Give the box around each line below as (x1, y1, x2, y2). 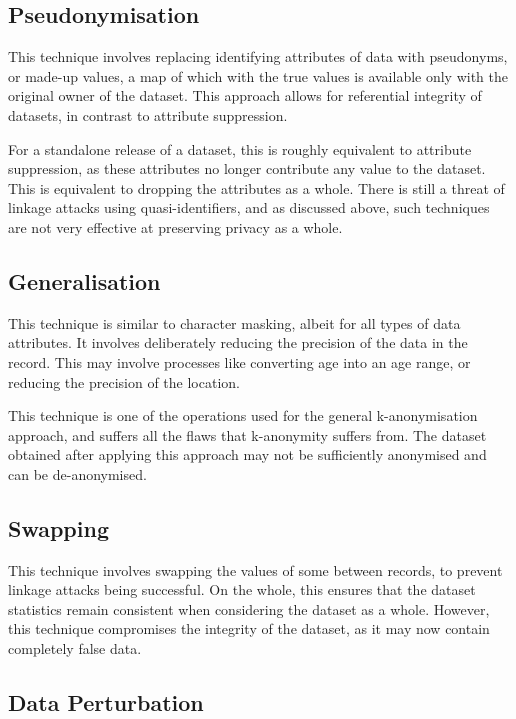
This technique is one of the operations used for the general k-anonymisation (8, 405, 478, 426)
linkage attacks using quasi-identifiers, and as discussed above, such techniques (8, 197, 490, 218)
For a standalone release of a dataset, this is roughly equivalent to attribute (8, 138, 472, 159)
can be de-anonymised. (8, 463, 147, 484)
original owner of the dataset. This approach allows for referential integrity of (8, 85, 482, 106)
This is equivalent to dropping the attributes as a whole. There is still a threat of (8, 177, 505, 198)
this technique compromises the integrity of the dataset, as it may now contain (8, 618, 490, 639)
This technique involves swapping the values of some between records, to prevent (8, 559, 503, 580)
